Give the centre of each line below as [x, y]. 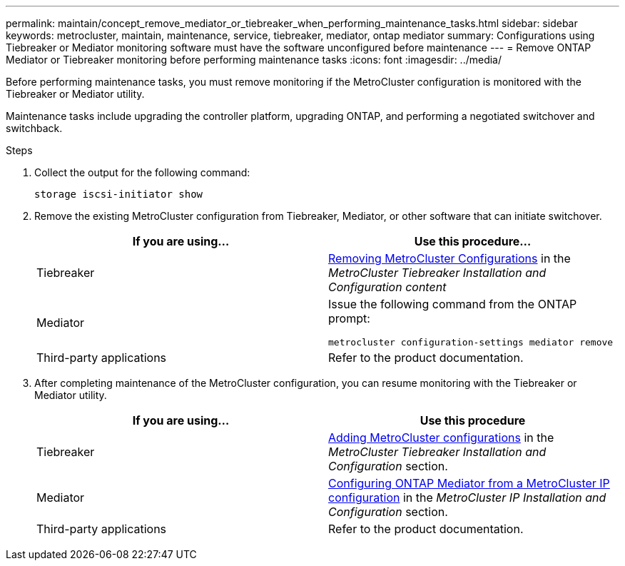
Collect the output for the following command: [142, 172]
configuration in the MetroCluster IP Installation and [467, 497]
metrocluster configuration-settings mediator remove [471, 342]
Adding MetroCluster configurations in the [441, 438]
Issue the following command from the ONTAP [453, 304]
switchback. [34, 128]
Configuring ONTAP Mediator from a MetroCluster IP [469, 483]
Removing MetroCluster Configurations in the [449, 258]
